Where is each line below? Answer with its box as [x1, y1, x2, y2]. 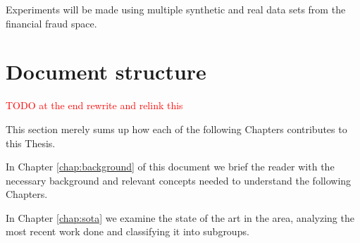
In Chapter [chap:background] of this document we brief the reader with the [6, 159, 335, 174]
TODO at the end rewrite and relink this [6, 98, 183, 113]
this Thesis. [6, 135, 56, 150]
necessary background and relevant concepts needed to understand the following [6, 173, 352, 187]
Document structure [6, 57, 206, 86]
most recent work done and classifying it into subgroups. [6, 224, 249, 239]
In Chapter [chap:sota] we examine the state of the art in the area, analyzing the [6, 210, 354, 225]
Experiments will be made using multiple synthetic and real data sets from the [6, 2, 346, 16]
